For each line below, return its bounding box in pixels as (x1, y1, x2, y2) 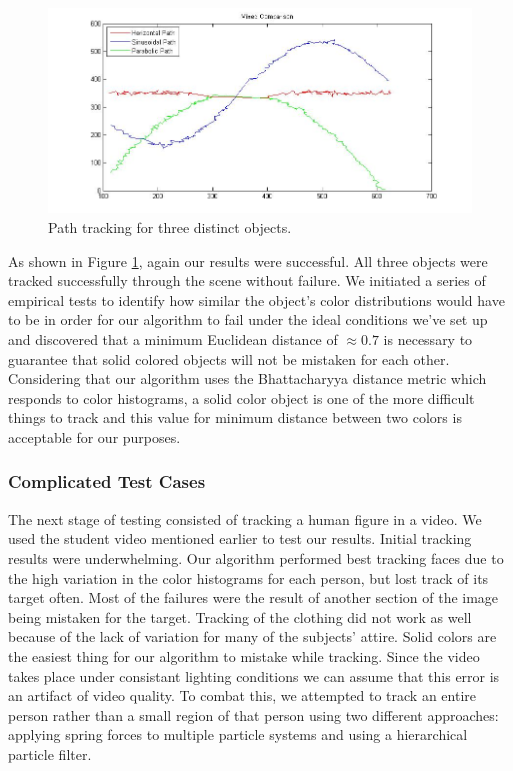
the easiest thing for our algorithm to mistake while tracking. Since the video (8, 645, 480, 666)
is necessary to (383, 328, 473, 349)
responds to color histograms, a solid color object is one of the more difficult (8, 387, 475, 408)
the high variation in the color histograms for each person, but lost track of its (8, 567, 489, 588)
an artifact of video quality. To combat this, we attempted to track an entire (8, 685, 477, 706)
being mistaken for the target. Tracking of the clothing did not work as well (8, 606, 472, 627)
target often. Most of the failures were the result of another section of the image (8, 587, 499, 608)
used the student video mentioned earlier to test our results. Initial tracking (8, 528, 472, 549)
